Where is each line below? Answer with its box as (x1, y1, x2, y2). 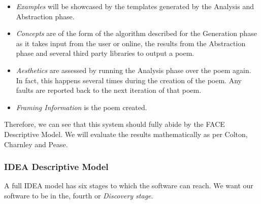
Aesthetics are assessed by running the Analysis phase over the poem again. (16, 64, 251, 75)
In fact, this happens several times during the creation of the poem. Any (16, 75, 242, 85)
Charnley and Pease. (4, 139, 68, 149)
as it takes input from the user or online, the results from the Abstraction (16, 38, 246, 48)
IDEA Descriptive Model (4, 160, 109, 173)
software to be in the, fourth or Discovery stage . (4, 190, 153, 200)
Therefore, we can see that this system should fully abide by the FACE (4, 119, 225, 129)
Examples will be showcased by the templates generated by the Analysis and (16, 1, 254, 11)
